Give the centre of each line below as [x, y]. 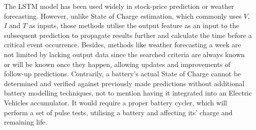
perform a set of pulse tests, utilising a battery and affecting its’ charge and [118, 112]
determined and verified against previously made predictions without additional [124, 83]
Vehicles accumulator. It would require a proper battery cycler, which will [116, 102]
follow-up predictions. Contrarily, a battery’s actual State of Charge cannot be [123, 74]
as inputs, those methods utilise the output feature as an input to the [134, 25]
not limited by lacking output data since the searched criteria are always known [125, 54]
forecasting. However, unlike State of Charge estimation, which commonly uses [123, 16]
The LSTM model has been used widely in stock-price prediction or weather [119, 6]
